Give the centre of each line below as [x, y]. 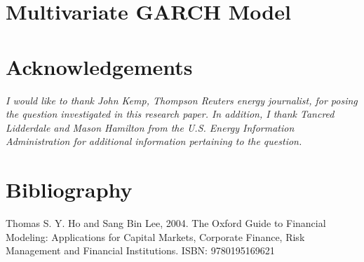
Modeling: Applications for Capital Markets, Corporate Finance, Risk [155, 236]
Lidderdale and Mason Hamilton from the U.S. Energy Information [150, 127]
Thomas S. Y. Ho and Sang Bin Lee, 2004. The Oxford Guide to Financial [166, 223]
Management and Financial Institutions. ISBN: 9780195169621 [140, 250]
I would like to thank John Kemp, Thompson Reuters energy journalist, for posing [182, 100]
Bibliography [69, 189]
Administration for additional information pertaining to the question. [154, 141]
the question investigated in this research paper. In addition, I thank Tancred [170, 114]
